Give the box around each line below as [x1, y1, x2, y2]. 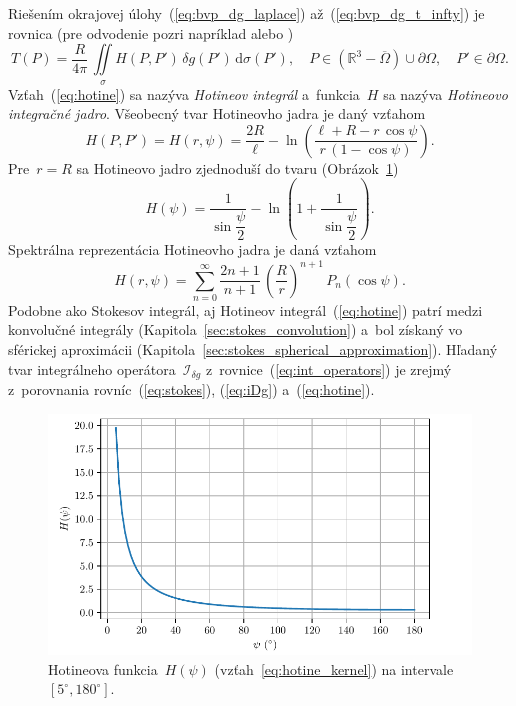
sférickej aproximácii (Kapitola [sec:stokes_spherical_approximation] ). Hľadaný [8, 339, 498, 360]
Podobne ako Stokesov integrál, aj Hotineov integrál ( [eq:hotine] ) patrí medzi [8, 299, 483, 320]
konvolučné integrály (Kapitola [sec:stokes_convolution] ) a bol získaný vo [8, 319, 463, 340]
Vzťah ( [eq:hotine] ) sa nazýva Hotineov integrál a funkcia [8, 83, 360, 104]
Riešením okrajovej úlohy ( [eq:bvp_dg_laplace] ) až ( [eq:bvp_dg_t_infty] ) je [8, 3, 485, 23]
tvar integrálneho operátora [8, 358, 176, 379]
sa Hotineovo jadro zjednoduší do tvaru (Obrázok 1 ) [76, 157, 399, 178]
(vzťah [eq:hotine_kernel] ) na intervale [214, 658, 454, 679]
